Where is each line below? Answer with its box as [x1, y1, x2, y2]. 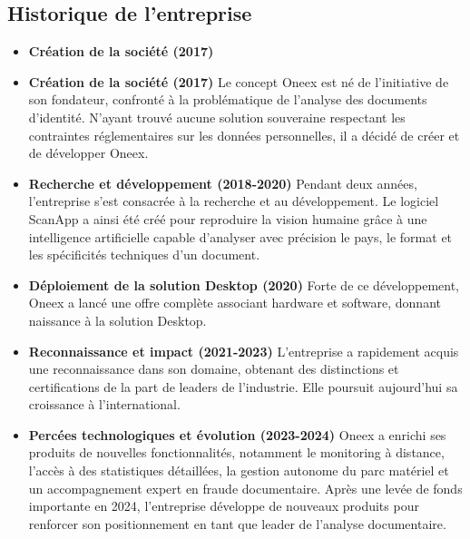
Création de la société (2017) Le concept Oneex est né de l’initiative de [28, 72, 449, 91]
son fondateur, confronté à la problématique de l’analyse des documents [28, 90, 427, 109]
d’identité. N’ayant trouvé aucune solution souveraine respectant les [28, 107, 406, 126]
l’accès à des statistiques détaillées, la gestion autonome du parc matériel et [28, 461, 449, 480]
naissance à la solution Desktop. [28, 310, 207, 329]
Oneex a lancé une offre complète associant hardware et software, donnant [28, 293, 441, 312]
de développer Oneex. [28, 143, 149, 162]
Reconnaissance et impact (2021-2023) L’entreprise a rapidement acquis [28, 341, 459, 360]
